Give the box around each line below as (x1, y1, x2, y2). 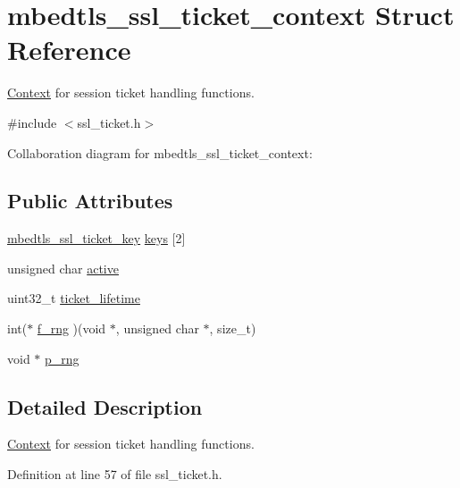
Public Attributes (7, 187, 173, 215)
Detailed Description (7, 392, 203, 420)
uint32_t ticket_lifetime (7, 289, 140, 307)
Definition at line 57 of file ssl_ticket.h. (7, 465, 222, 484)
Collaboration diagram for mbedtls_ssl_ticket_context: (7, 143, 313, 162)
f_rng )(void (37, 319, 106, 338)
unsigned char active (7, 258, 119, 277)
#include (7, 113, 57, 131)
